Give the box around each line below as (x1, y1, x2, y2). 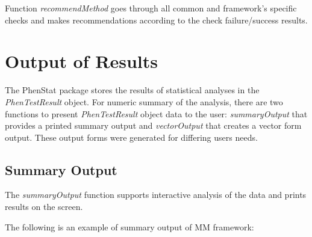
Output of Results (5, 49, 158, 73)
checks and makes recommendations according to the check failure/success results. (5, 13, 308, 26)
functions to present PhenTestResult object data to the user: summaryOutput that (5, 107, 308, 120)
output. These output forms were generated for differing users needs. (5, 131, 258, 143)
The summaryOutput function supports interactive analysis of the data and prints (5, 188, 307, 201)
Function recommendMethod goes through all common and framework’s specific (5, 2, 297, 14)
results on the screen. (5, 200, 83, 213)
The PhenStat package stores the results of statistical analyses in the (5, 84, 260, 96)
